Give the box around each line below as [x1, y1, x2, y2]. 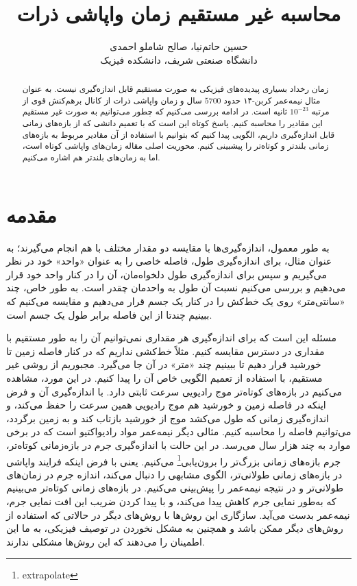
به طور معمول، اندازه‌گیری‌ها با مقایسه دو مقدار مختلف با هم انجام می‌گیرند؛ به [6, 240, 330, 254]
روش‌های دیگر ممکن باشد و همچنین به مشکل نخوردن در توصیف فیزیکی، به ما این [6, 521, 343, 535]
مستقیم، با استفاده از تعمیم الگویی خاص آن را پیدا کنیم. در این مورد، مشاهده [6, 370, 323, 384]
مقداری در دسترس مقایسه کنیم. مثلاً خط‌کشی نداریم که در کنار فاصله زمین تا [6, 343, 325, 358]
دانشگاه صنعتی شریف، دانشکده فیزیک [100, 52, 258, 66]
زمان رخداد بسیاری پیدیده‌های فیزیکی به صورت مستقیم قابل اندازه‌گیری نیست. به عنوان [22, 83, 329, 95]
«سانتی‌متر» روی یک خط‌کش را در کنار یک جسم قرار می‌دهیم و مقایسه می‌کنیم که [6, 294, 345, 308]
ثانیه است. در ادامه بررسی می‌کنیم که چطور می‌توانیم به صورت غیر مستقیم [22, 106, 288, 117]
